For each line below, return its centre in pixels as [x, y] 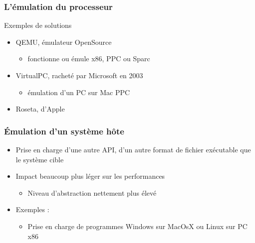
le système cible [40, 159]
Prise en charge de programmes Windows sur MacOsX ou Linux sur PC [137, 226]
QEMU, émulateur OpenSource [64, 42]
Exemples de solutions [38, 25]
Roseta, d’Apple [40, 109]
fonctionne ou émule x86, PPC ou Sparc [89, 59]
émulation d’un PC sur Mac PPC [79, 92]
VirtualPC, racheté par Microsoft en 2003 [79, 75]
